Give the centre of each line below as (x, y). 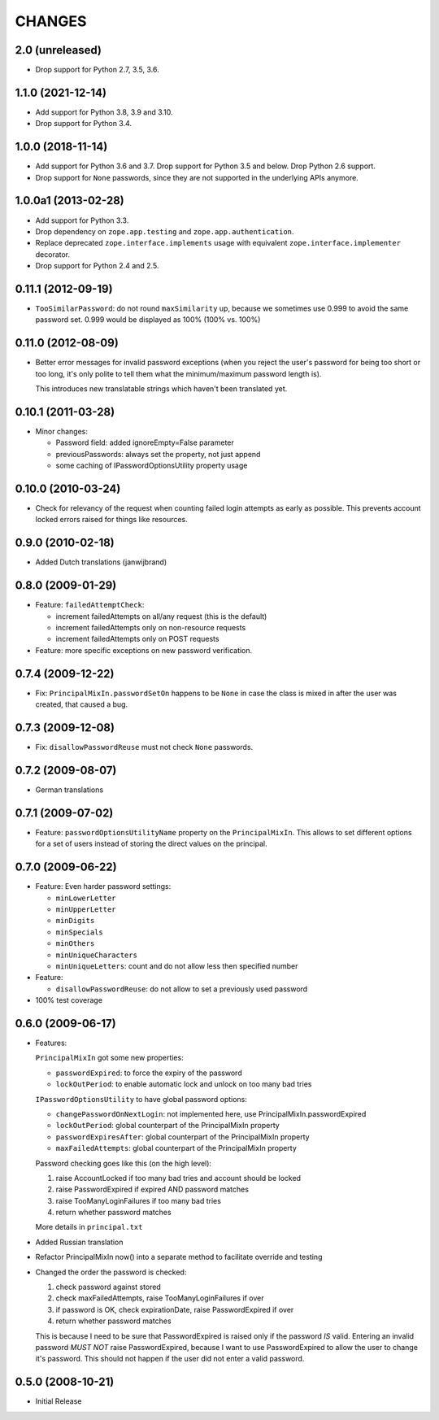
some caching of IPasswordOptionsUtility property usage (152, 466)
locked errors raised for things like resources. (112, 520)
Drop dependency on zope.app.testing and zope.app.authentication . (165, 231)
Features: (51, 1043)
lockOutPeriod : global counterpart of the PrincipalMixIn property (167, 1126)
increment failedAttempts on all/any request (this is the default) (161, 616)
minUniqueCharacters (97, 955)
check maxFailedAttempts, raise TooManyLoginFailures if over (160, 1298)
